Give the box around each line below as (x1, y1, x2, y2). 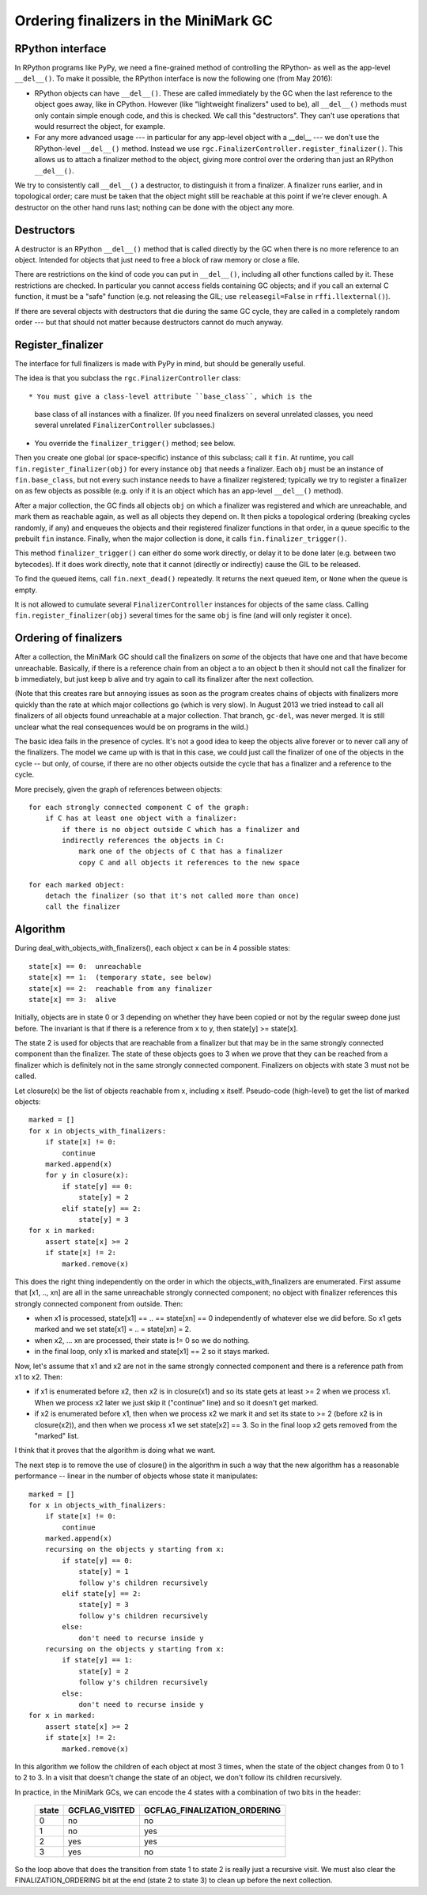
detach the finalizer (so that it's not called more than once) (44, 891, 300, 901)
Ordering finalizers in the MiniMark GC (14, 12, 273, 29)
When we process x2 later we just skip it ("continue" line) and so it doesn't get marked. (34, 1398, 319, 1407)
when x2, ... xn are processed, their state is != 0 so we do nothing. (34, 1335, 251, 1345)
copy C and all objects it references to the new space (78, 858, 300, 867)
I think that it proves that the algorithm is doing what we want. (14, 1446, 216, 1455)
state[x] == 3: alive (28, 995, 117, 1004)
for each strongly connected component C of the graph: (28, 803, 250, 811)
